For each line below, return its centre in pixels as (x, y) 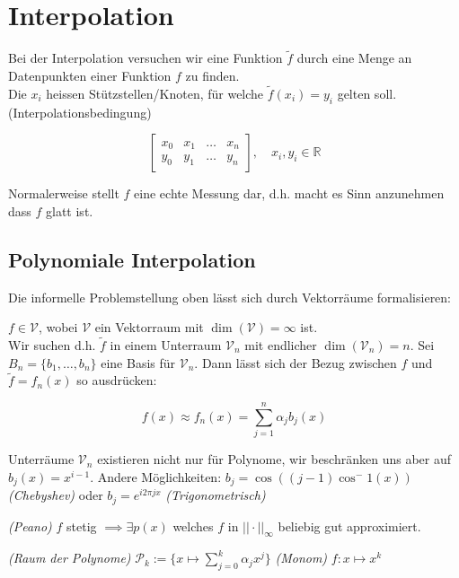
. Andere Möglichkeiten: (156, 476)
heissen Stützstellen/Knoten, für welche (155, 93)
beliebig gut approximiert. (349, 525)
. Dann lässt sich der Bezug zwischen (296, 362)
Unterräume (41, 459)
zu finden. (212, 75)
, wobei (58, 327)
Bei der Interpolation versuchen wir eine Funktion (146, 58)
